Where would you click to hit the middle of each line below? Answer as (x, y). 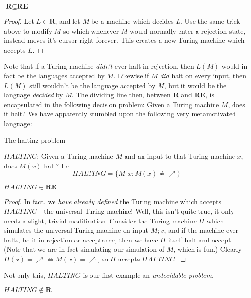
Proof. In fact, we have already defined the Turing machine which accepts (113, 201)
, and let (68, 21)
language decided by (34, 95)
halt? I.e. (57, 165)
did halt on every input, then (203, 75)
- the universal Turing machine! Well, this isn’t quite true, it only (137, 211)
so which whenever (91, 30)
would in (234, 66)
